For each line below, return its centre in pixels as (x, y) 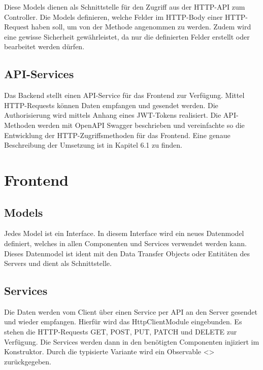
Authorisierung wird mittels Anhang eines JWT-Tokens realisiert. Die (113, 115)
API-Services (39, 74)
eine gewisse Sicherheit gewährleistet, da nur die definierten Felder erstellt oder (127, 36)
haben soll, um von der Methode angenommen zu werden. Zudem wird (141, 27)
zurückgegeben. (28, 361)
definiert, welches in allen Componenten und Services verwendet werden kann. (125, 243)
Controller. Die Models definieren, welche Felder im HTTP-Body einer (113, 16)
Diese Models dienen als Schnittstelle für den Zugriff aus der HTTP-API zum (125, 7)
